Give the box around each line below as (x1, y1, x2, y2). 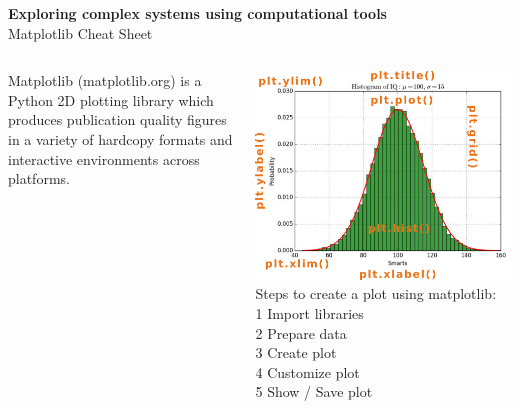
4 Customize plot (255, 361, 360, 382)
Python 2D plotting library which (8, 89, 214, 110)
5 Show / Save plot (255, 381, 373, 402)
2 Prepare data (255, 322, 347, 343)
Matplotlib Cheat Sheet (8, 22, 153, 43)
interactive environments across (8, 148, 200, 169)
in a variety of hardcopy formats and (8, 128, 233, 149)
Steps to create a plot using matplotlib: (255, 283, 497, 304)
